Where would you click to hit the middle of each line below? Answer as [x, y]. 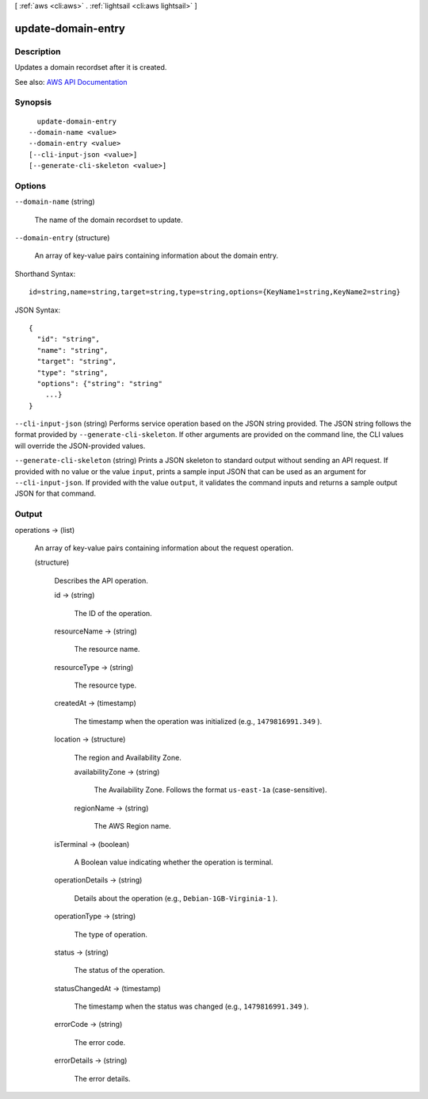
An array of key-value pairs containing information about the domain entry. [157, 256]
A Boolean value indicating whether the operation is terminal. [174, 862]
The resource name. [107, 649]
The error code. [100, 1042]
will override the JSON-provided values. [80, 446]
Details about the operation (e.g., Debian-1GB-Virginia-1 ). [176, 898]
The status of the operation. [120, 971]
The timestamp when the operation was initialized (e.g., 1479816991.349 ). [198, 721]
